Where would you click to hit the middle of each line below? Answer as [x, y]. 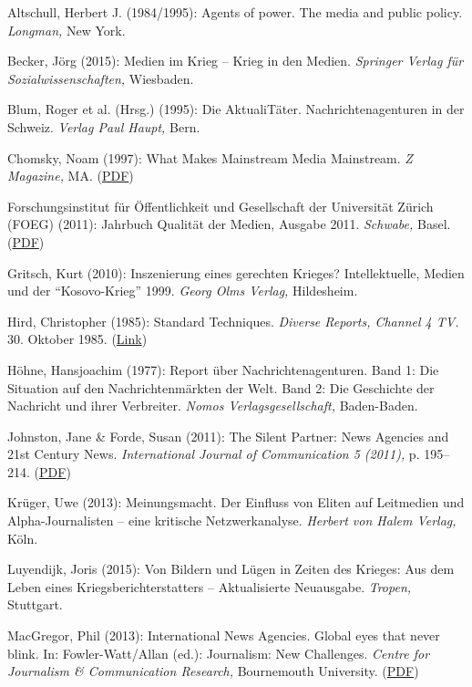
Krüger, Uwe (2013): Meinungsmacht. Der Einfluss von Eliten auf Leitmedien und [236, 502]
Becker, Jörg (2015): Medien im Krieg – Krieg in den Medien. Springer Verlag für [236, 61]
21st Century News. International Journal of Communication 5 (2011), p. [214, 454]
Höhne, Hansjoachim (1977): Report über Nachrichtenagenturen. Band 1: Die [223, 369]
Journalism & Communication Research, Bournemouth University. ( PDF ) [213, 671]
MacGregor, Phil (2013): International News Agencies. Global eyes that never [224, 635]
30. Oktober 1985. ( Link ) [77, 339]
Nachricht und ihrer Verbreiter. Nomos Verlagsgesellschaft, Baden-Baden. [213, 406]
